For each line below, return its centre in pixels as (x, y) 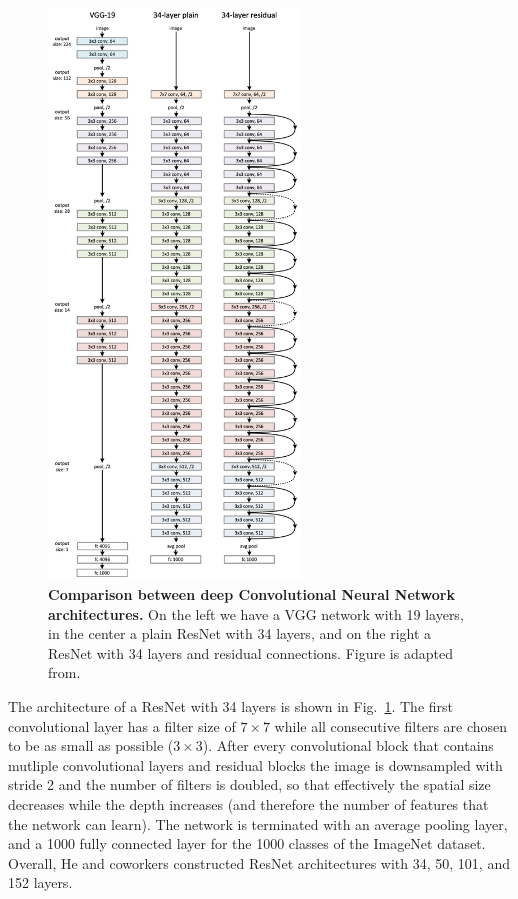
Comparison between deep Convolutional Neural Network (251, 594)
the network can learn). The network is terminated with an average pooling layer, (258, 823)
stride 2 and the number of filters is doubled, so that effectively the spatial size (249, 784)
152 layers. (40, 882)
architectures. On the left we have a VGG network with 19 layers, (256, 613)
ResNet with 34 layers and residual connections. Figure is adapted (250, 652)
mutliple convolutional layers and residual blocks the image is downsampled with (255, 764)
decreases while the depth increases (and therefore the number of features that (248, 804)
